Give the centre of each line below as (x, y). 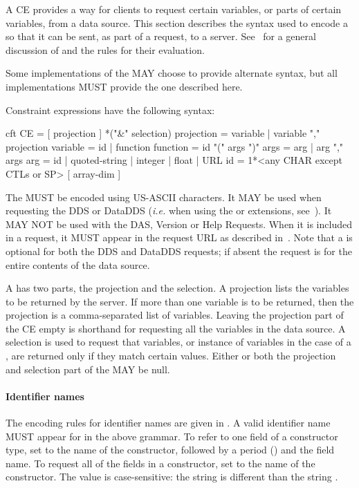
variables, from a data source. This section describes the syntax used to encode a (177, 22)
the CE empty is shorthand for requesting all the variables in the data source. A (176, 328)
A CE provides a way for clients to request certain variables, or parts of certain (174, 9)
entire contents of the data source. (78, 264)
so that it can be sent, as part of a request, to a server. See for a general (161, 36)
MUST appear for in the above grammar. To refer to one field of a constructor (172, 436)
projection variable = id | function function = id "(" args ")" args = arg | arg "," (175, 146)
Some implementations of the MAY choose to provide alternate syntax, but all (172, 73)
